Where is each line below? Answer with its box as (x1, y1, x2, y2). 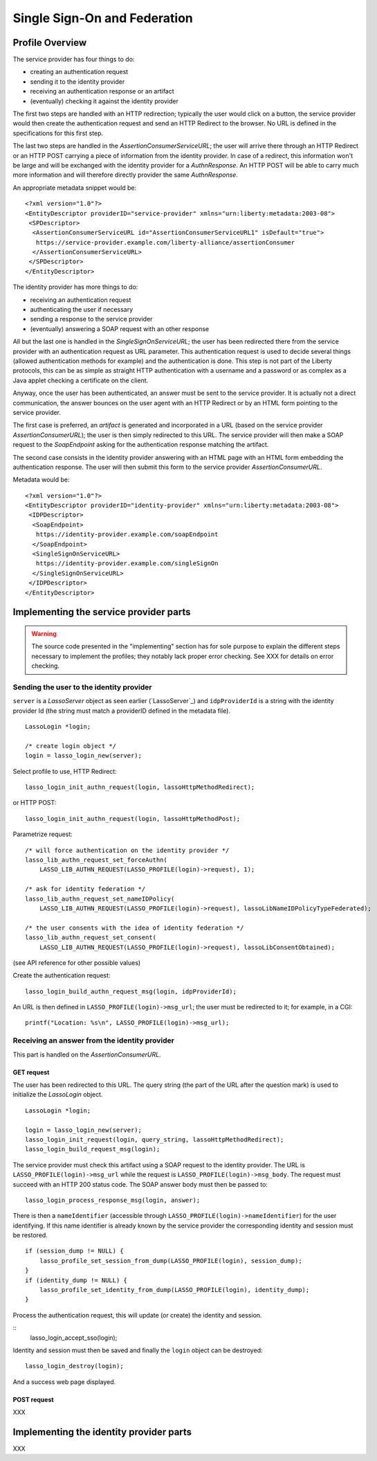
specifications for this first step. (12, 129, 104, 137)
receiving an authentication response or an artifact (30, 87, 174, 96)
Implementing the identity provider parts (12, 1426, 192, 1437)
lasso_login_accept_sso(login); (30, 1334, 118, 1342)
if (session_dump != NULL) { (25, 1247, 124, 1255)
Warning (31, 630, 57, 637)
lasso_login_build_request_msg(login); (25, 1145, 160, 1153)
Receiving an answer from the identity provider (12, 1036, 174, 1045)
